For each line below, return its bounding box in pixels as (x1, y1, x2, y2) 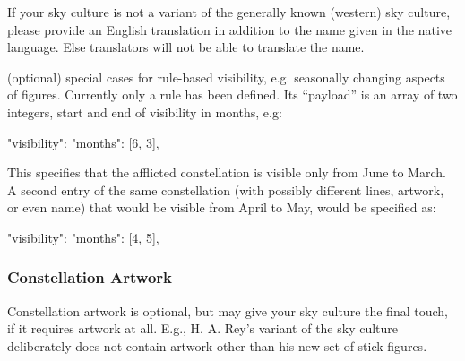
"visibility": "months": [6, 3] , (7, 133, 159, 151)
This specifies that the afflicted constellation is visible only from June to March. (7, 163, 446, 182)
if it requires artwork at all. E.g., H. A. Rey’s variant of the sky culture (7, 319, 399, 338)
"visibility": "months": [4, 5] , (7, 228, 159, 246)
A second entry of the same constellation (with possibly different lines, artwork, (7, 180, 444, 199)
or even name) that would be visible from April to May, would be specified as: (7, 198, 436, 217)
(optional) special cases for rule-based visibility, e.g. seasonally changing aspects (7, 67, 445, 86)
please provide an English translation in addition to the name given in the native (7, 20, 452, 39)
